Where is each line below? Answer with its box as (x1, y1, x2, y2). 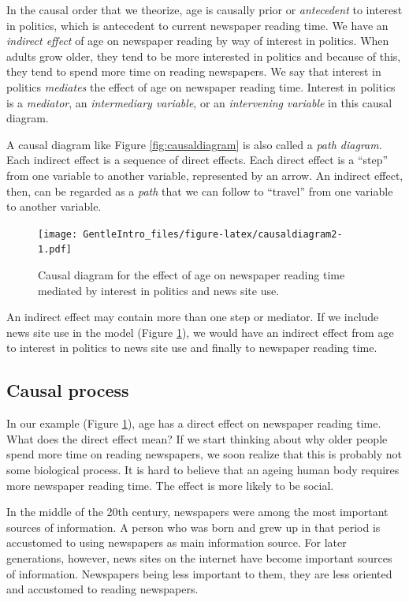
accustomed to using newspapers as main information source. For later (6, 534, 347, 551)
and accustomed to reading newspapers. (6, 581, 199, 597)
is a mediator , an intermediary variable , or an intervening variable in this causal (6, 94, 392, 110)
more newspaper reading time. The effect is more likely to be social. (6, 477, 334, 493)
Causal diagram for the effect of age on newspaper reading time (38, 267, 345, 283)
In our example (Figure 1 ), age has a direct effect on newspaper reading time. (6, 415, 381, 432)
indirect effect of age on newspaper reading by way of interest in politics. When (6, 32, 389, 49)
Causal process (6, 378, 129, 402)
